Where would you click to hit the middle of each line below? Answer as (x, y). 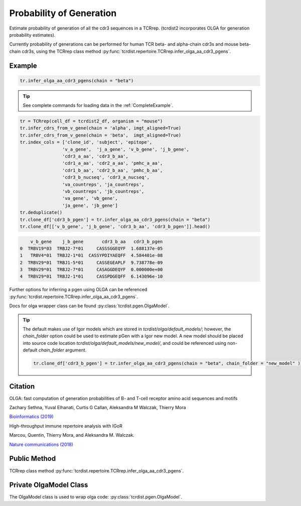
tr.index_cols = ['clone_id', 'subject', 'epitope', (86, 142)
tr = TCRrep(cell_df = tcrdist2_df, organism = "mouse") (91, 121)
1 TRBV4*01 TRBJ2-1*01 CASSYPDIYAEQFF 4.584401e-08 (91, 256)
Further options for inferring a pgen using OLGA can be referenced (78, 290)
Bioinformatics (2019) (31, 417)
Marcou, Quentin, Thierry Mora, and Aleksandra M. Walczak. (72, 435)
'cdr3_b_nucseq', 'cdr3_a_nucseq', (106, 177)
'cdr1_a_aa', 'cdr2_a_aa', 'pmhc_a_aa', (112, 163)
